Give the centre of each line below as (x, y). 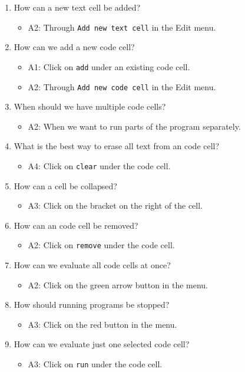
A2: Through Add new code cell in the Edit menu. (122, 86)
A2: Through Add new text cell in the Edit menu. (122, 27)
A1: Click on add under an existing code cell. (109, 66)
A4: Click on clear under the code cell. (99, 165)
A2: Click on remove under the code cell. (101, 245)
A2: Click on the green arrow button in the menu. (118, 284)
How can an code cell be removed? (76, 225)
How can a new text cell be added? (77, 7)
